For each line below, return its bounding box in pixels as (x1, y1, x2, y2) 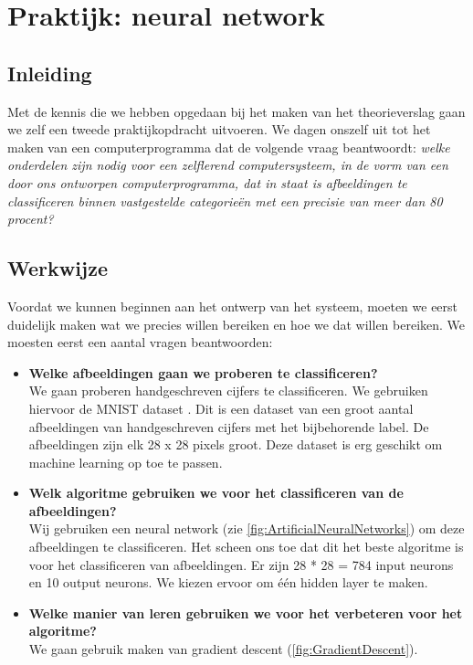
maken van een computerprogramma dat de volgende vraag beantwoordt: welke (7, 137, 450, 156)
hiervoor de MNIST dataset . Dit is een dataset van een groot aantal (28, 398, 414, 417)
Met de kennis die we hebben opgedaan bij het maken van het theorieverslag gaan (7, 101, 466, 121)
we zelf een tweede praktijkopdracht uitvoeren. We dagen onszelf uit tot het (7, 120, 431, 139)
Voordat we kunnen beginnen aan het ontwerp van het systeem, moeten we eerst (7, 296, 458, 315)
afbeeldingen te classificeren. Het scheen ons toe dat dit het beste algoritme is (28, 537, 464, 556)
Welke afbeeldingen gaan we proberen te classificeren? (28, 363, 378, 382)
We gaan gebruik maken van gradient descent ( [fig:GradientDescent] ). (28, 639, 418, 659)
